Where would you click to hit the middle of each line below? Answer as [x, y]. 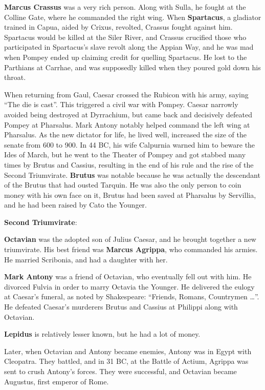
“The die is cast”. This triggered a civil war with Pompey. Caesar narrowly [121, 104]
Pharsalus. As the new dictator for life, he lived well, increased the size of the [125, 135]
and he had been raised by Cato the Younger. [76, 205]
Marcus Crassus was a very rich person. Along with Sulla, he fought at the [125, 7]
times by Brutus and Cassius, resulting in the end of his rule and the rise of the [129, 164]
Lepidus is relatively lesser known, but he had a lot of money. [102, 334]
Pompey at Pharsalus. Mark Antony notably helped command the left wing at [127, 124]
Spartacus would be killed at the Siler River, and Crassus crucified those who [125, 37]
